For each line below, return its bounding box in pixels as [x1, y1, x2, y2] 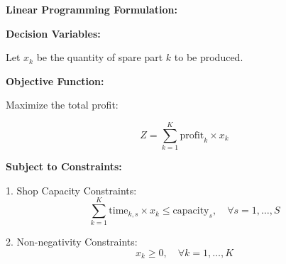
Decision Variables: [6, 26, 101, 40]
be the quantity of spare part [36, 50, 163, 65]
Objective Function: [6, 73, 104, 88]
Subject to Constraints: [6, 159, 122, 174]
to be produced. [174, 50, 243, 65]
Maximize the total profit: [6, 97, 119, 112]
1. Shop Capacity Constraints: [6, 182, 137, 197]
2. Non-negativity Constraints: [6, 234, 138, 249]
